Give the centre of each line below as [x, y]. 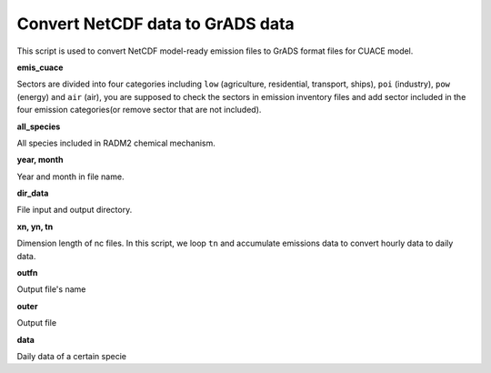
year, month [40, 160]
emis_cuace [40, 67]
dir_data [33, 193]
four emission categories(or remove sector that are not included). [139, 110]
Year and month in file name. [70, 176]
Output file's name [51, 289]
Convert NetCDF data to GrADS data [155, 24]
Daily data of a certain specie [72, 356]
